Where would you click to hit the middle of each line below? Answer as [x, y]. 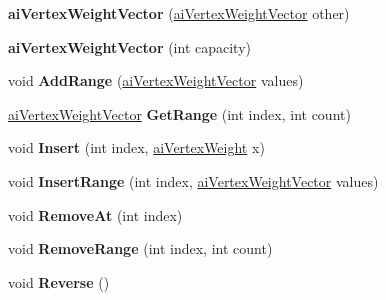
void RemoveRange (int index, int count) [140, 248]
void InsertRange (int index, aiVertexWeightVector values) [193, 180]
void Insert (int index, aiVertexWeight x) [136, 147]
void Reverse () [59, 281]
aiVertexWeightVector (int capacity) [130, 46]
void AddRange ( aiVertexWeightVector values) [156, 80]
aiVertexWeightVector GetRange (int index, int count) [179, 113]
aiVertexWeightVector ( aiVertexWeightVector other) [179, 13]
